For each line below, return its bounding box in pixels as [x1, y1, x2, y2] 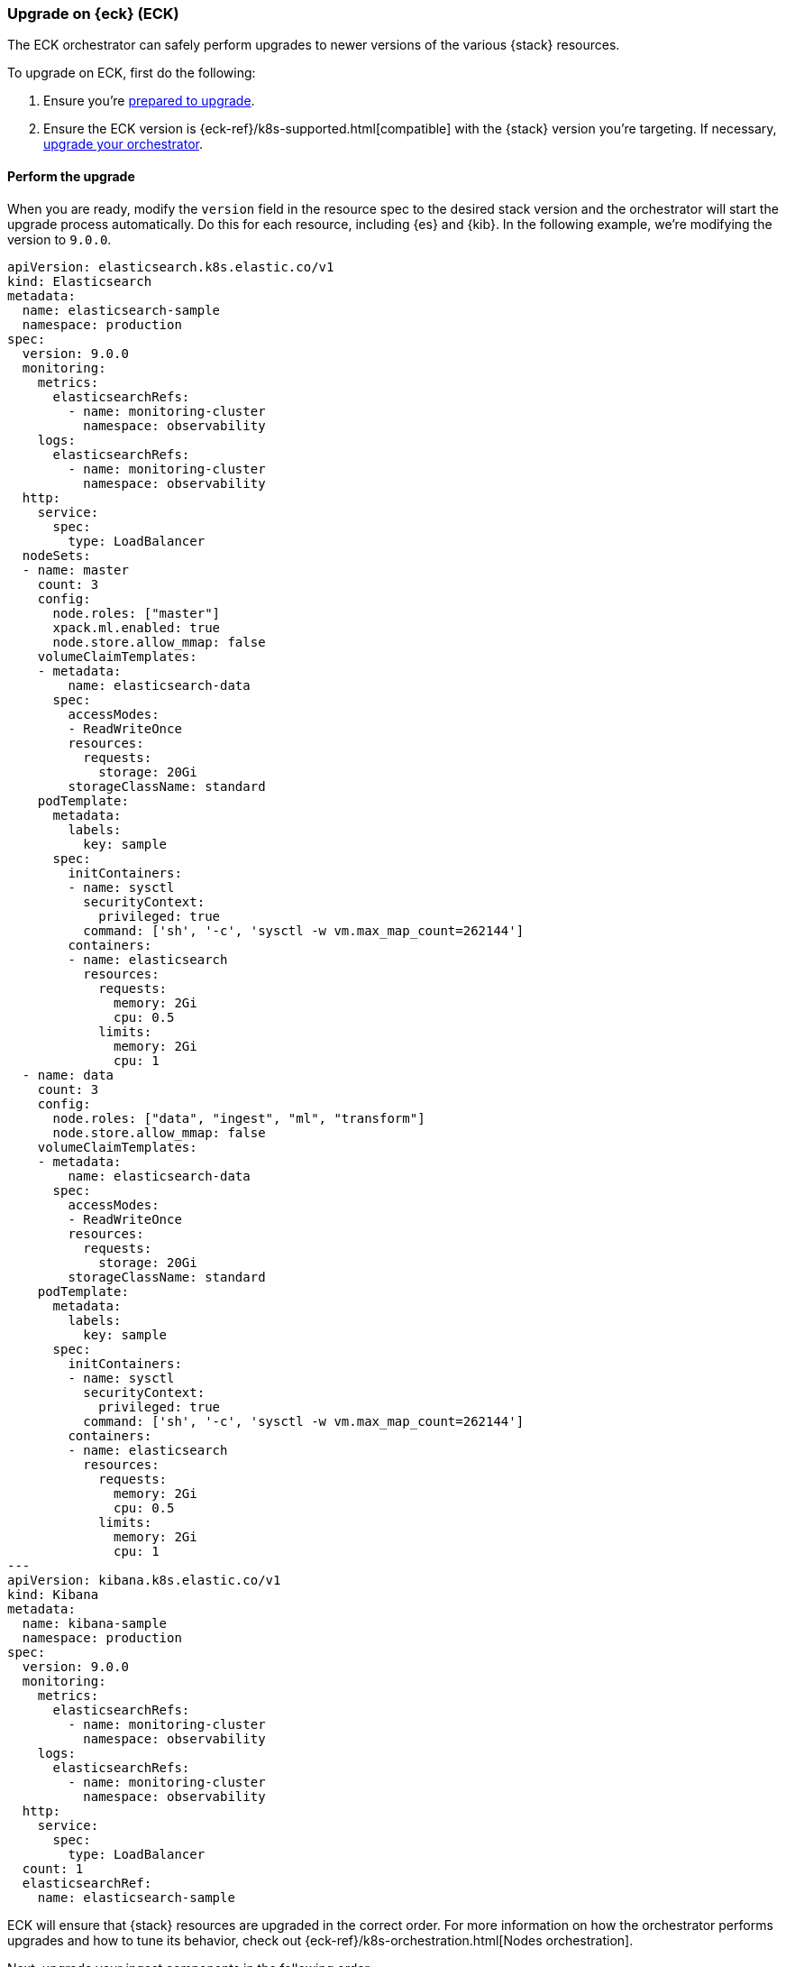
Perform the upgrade [7, 168, 135, 184]
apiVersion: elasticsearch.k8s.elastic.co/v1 [7, 259, 334, 274]
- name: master [22, 562, 129, 577]
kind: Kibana [7, 1586, 99, 1602]
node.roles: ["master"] [52, 605, 221, 620]
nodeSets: [22, 547, 91, 563]
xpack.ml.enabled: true [52, 620, 221, 635]
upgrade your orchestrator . [43, 136, 203, 152]
